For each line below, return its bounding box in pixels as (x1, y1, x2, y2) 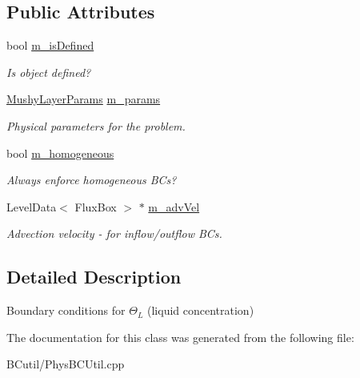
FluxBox (74, 198, 117, 215)
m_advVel (148, 198, 200, 215)
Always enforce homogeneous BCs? (6, 171, 177, 188)
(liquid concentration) (147, 302, 254, 319)
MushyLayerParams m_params (6, 90, 161, 107)
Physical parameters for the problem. (6, 117, 186, 134)
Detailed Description (6, 264, 182, 289)
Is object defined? (6, 63, 91, 80)
